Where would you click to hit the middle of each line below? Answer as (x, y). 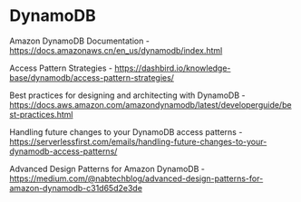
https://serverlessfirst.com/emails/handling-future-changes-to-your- (138, 141)
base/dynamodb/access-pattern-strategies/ (92, 77)
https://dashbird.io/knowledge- (173, 68)
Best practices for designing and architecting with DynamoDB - (127, 95)
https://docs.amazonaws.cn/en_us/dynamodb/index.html (116, 50)
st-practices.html (41, 114)
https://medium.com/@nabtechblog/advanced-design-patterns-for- (136, 178)
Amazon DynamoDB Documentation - (79, 41)
